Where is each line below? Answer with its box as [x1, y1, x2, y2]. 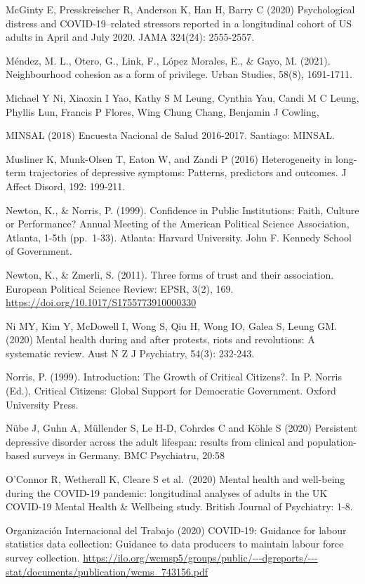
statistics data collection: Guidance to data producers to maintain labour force [6, 536, 344, 551]
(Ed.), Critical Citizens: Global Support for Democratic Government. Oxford [6, 383, 336, 398]
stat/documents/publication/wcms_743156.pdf [6, 564, 208, 578]
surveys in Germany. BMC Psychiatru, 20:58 [32, 448, 225, 463]
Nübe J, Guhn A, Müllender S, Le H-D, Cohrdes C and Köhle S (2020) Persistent [6, 420, 357, 435]
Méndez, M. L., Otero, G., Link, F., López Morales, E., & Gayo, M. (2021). [6, 53, 331, 67]
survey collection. [6, 550, 80, 564]
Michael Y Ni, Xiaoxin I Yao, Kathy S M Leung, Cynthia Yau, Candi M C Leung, [6, 90, 359, 105]
